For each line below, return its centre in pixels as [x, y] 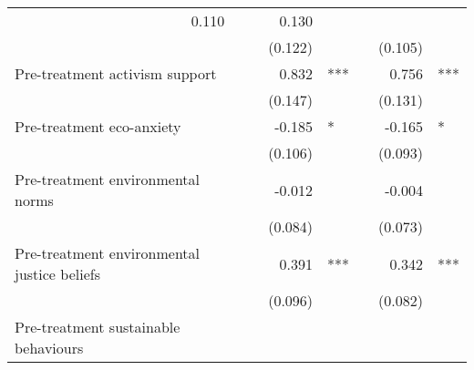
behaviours [49, 348]
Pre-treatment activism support [116, 73]
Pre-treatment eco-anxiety [98, 126]
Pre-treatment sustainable [98, 327]
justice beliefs [57, 274]
